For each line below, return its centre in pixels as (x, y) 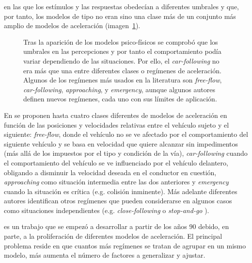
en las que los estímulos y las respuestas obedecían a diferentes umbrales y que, (121, 6)
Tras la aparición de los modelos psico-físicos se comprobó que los (121, 41)
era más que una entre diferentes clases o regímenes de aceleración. (122, 70)
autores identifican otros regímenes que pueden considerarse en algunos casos (118, 201)
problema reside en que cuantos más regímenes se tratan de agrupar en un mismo (125, 245)
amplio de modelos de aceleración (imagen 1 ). (72, 25)
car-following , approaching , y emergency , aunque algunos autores (119, 89)
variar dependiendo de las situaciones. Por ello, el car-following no (121, 60)
